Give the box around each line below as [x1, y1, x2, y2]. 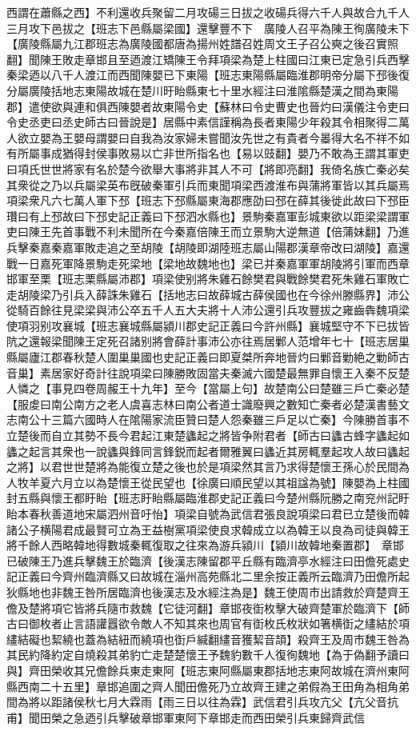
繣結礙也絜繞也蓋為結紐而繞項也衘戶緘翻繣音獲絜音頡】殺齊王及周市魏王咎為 [6, 630, 410, 647]
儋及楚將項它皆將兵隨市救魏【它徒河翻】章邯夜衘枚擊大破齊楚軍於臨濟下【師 [6, 599, 410, 616]
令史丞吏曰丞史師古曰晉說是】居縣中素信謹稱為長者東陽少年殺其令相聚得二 [6, 114, 398, 130]
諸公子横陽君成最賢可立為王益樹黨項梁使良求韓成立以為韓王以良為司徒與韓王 [6, 521, 410, 537]
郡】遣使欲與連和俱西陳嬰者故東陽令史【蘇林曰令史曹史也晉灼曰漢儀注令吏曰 [6, 98, 410, 114]
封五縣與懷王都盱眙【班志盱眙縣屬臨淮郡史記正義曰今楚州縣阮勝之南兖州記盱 [6, 489, 410, 506]
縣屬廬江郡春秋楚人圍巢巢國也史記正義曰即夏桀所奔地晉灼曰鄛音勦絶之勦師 [6, 349, 398, 365]
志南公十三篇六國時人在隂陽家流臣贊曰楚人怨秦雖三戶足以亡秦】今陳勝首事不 [6, 411, 410, 428]
